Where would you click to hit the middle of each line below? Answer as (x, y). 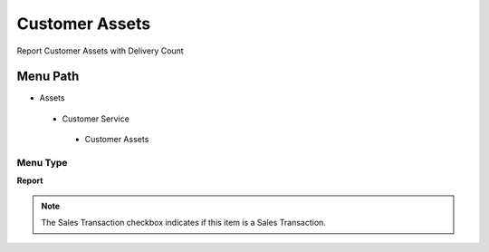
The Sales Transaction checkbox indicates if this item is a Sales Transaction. (183, 223)
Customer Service (96, 119)
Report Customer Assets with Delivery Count (101, 51)
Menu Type (42, 163)
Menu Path (48, 77)
